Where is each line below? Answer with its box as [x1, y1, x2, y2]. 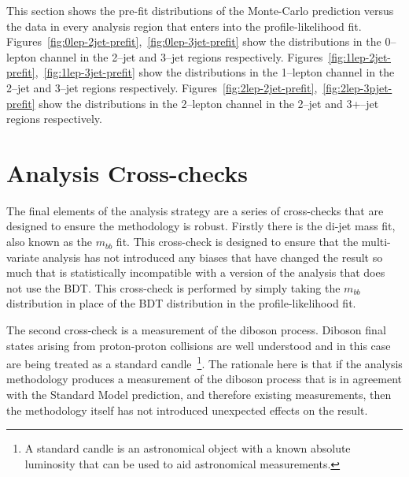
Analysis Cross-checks [6, 156, 248, 188]
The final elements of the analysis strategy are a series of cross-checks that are [6, 202, 384, 218]
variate [6, 248, 39, 265]
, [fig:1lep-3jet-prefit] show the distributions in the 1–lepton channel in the [35, 64, 395, 80]
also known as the [6, 233, 93, 250]
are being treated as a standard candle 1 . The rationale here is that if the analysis [6, 353, 403, 371]
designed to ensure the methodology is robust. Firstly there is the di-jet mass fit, [6, 218, 396, 234]
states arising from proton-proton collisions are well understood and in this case [6, 337, 391, 353]
